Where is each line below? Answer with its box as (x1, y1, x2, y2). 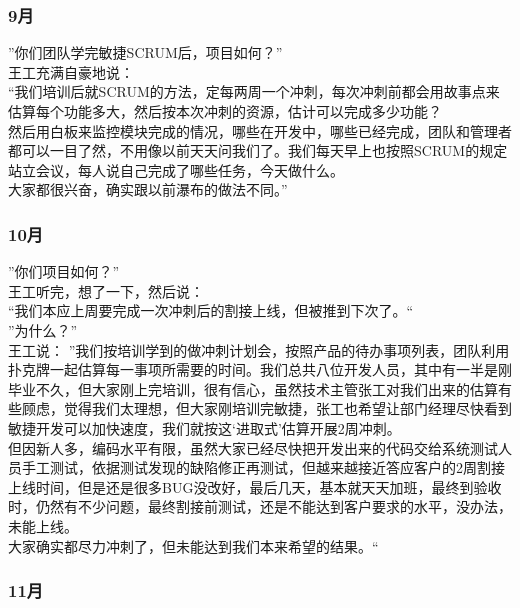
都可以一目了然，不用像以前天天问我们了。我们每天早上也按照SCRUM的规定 (8, 140, 508, 161)
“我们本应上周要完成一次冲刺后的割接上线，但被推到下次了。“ (8, 300, 414, 321)
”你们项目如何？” (8, 261, 120, 282)
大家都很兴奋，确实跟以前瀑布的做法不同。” (8, 179, 288, 200)
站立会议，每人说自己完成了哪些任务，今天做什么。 (8, 159, 344, 180)
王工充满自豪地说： (8, 61, 134, 82)
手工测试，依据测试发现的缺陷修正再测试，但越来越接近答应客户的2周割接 (21, 457, 505, 478)
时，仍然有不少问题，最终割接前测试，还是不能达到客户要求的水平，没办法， (8, 496, 512, 517)
